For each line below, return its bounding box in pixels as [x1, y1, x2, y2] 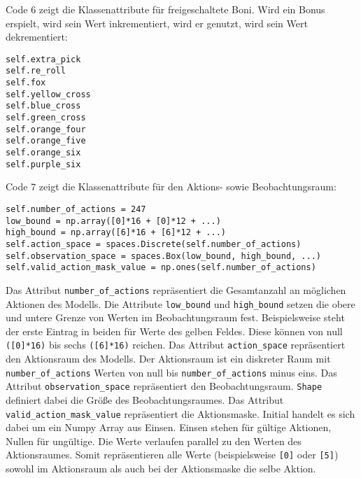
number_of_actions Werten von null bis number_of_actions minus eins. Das [6, 365, 337, 379]
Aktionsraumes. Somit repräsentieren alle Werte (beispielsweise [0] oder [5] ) [6, 447, 339, 462]
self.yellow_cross [6, 89, 91, 99]
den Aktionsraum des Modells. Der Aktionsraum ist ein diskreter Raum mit [6, 351, 331, 366]
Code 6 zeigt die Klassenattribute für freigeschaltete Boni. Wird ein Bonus [6, 2, 325, 16]
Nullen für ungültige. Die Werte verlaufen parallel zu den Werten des [6, 433, 302, 448]
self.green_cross [6, 113, 86, 123]
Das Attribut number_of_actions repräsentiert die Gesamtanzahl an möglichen [6, 282, 346, 297]
